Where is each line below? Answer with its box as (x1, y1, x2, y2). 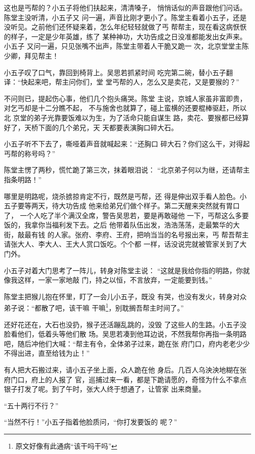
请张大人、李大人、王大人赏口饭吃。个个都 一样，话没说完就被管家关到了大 (4, 239, 247, 249)
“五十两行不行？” (4, 400, 59, 410)
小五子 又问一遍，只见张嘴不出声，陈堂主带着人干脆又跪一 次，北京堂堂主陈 (4, 41, 249, 51)
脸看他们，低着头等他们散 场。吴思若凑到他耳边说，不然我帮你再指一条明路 (4, 329, 247, 339)
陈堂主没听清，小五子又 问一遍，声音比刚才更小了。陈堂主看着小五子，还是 (4, 12, 247, 22)
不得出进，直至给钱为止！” (4, 348, 90, 358)
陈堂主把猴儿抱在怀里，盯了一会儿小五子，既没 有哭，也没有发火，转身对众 (4, 291, 247, 301)
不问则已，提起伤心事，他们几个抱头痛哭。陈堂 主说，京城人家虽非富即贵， (4, 93, 247, 103)
